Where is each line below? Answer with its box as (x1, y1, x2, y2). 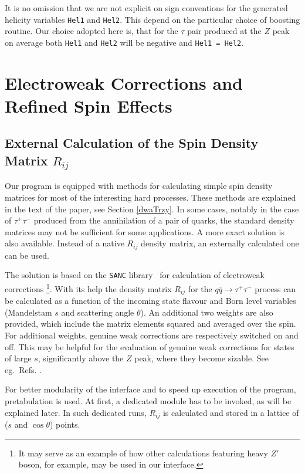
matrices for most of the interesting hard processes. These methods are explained (5, 191, 296, 204)
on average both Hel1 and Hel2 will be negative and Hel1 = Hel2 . (5, 36, 244, 48)
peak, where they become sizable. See (134, 352, 269, 364)
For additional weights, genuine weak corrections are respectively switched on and (5, 329, 299, 341)
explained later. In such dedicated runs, (5, 406, 147, 418)
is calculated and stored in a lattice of (162, 406, 299, 418)
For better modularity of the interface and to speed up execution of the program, (5, 383, 296, 395)
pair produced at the (187, 25, 262, 37)
